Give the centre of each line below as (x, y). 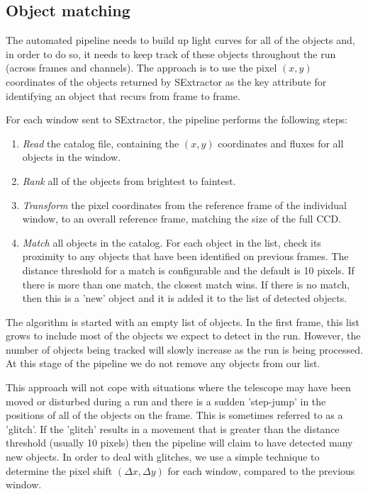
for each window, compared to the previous (261, 470)
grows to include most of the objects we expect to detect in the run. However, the (183, 336)
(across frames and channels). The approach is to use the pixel (141, 68)
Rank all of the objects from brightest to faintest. (129, 180)
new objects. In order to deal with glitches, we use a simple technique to (163, 457)
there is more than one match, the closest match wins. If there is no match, (186, 284)
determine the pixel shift (59, 470)
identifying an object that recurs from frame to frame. (123, 95)
